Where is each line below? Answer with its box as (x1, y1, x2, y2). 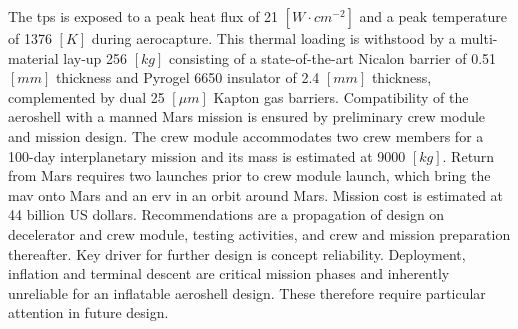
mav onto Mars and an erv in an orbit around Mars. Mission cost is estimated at (8, 184, 504, 205)
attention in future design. (8, 302, 169, 323)
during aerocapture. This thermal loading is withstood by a (91, 28, 456, 48)
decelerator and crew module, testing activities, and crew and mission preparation (8, 223, 511, 244)
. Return (442, 145, 495, 166)
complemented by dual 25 (8, 86, 165, 107)
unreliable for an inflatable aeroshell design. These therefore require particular (8, 282, 486, 303)
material (8, 47, 59, 68)
